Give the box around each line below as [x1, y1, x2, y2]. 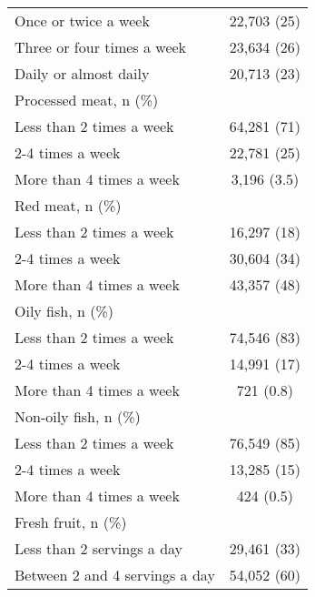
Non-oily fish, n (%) [15, 406, 141, 427]
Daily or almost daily [15, 63, 150, 84]
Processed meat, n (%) [15, 89, 159, 110]
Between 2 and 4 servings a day [15, 564, 215, 585]
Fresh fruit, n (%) [15, 511, 127, 532]
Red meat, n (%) [15, 195, 122, 216]
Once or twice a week [15, 10, 150, 31]
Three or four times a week [15, 36, 187, 57]
